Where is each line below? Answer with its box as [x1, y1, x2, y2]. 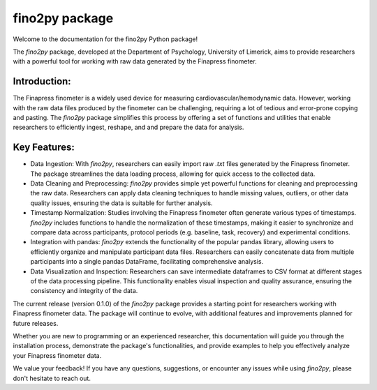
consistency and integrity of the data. [30, 287, 138, 295]
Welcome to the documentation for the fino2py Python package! [13, 35, 198, 43]
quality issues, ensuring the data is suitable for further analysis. [30, 199, 213, 207]
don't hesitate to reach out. [13, 374, 91, 382]
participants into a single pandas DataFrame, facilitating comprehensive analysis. [30, 257, 264, 266]
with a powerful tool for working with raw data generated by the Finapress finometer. [13, 57, 258, 66]
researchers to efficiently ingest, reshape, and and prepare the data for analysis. [13, 123, 244, 132]
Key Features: [13, 142, 75, 153]
